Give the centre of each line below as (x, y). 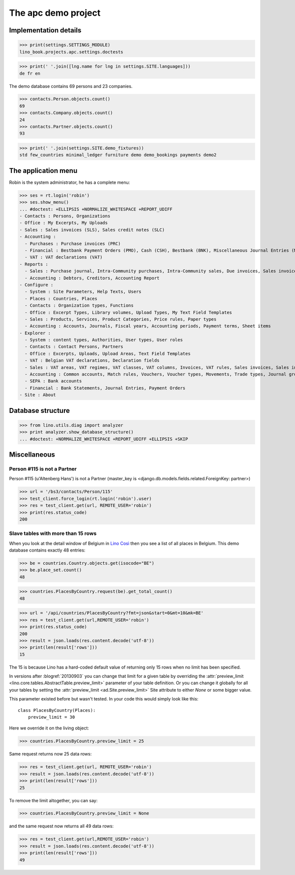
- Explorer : (35, 333)
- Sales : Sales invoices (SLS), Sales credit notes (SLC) (92, 230)
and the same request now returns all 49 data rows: (61, 826)
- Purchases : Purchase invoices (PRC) (73, 244)
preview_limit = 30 (51, 717)
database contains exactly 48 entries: (47, 550)
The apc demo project (55, 13)
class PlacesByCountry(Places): (57, 710)
